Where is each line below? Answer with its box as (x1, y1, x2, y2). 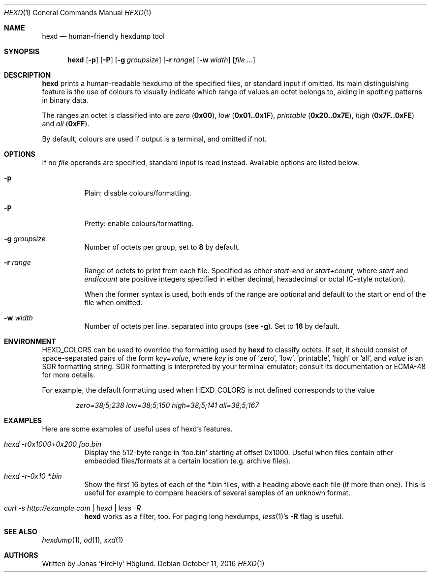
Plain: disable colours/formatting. (84, 189, 191, 197)
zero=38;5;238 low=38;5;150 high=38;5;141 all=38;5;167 (76, 401, 259, 409)
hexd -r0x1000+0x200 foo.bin (4, 440, 102, 448)
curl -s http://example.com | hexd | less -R (4, 504, 141, 512)
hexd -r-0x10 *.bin (4, 472, 62, 480)
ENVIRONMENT (4, 337, 56, 346)
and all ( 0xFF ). (42, 119, 90, 128)
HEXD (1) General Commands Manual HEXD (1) (4, 8, 152, 17)
